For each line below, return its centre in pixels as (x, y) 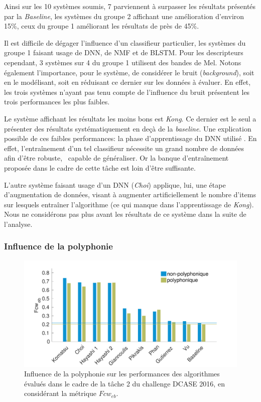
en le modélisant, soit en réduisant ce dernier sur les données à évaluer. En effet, (127, 82)
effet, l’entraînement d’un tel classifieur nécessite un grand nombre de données (124, 148)
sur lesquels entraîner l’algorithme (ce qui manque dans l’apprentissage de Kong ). (129, 204)
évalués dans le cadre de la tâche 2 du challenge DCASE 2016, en (124, 383)
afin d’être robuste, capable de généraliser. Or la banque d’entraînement (116, 158)
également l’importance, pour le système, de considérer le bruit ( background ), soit (129, 72)
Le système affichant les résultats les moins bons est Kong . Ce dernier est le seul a (130, 118)
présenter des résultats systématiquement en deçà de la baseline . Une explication (128, 128)
